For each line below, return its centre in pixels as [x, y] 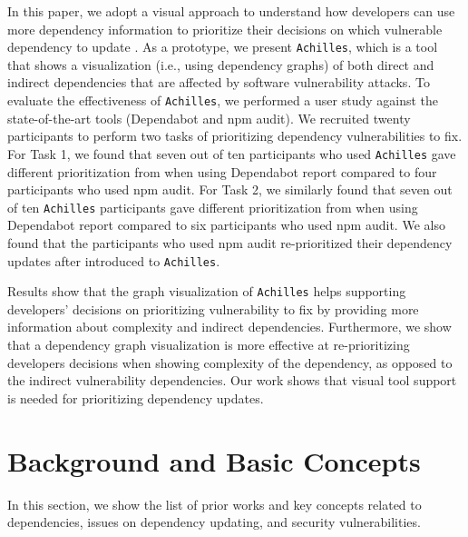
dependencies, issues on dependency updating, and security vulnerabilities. [214, 522]
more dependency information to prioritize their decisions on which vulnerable [225, 29]
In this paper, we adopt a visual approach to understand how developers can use [231, 11]
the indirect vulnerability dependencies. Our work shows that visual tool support [232, 380]
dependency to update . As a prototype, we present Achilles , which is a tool [223, 47]
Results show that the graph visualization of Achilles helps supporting [207, 291]
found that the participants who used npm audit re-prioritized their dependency [230, 242]
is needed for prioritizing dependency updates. [136, 398]
